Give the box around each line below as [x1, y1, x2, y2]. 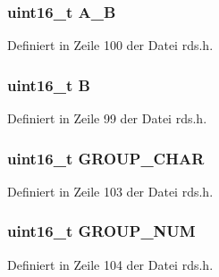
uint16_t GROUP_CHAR [7, 147, 205, 169]
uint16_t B [7, 73, 90, 96]
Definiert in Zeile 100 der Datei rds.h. [7, 36, 214, 55]
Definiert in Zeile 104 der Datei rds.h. [7, 255, 214, 273]
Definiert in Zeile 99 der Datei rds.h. [7, 109, 207, 128]
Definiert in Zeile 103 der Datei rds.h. [7, 181, 214, 200]
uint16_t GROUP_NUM [7, 220, 196, 242]
